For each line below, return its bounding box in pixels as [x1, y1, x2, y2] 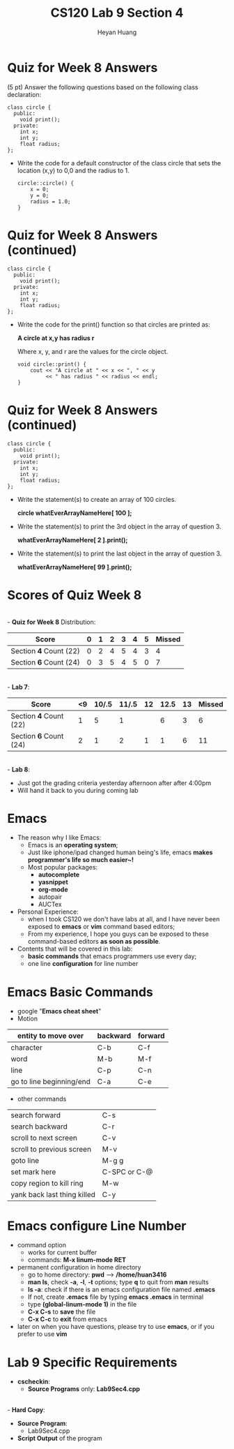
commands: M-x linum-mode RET [27, 1256, 127, 1264]
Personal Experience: [17, 907, 79, 916]
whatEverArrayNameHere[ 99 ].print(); [17, 563, 132, 571]
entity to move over [17, 1031, 84, 1041]
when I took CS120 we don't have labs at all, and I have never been [27, 915, 220, 923]
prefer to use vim [17, 1330, 68, 1338]
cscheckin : [17, 1377, 51, 1386]
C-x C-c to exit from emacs [27, 1315, 108, 1323]
